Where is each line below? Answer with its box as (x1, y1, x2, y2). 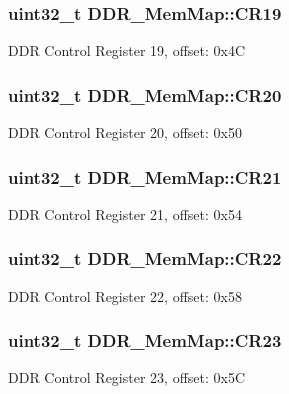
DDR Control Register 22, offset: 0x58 (8, 285, 242, 306)
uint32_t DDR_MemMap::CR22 (8, 246, 282, 271)
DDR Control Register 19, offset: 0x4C (8, 40, 246, 61)
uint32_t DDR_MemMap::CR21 (8, 164, 282, 189)
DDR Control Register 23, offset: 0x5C (8, 367, 246, 388)
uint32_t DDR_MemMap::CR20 (8, 82, 282, 107)
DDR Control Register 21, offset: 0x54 (8, 203, 242, 224)
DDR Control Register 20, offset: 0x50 (8, 122, 242, 143)
